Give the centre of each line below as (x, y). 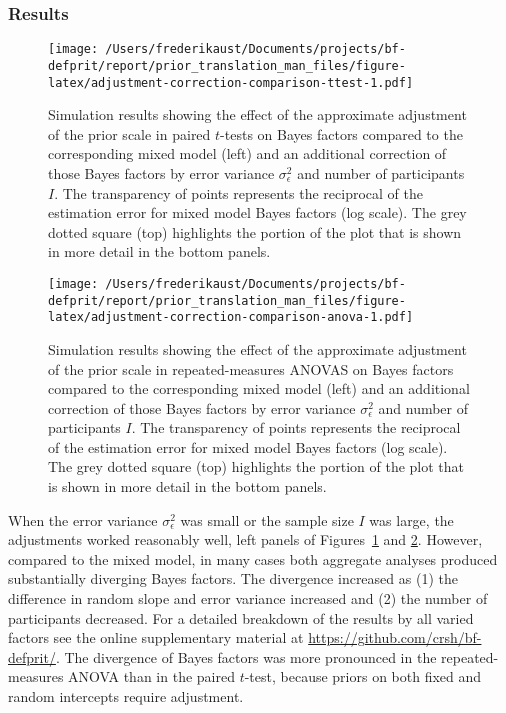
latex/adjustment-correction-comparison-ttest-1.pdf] (231, 82)
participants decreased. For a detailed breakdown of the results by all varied (241, 617)
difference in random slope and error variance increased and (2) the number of (248, 598)
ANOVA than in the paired (151, 676)
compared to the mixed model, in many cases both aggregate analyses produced (253, 558)
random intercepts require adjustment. (126, 696)
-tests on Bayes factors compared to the (341, 133)
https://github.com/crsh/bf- (395, 637)
